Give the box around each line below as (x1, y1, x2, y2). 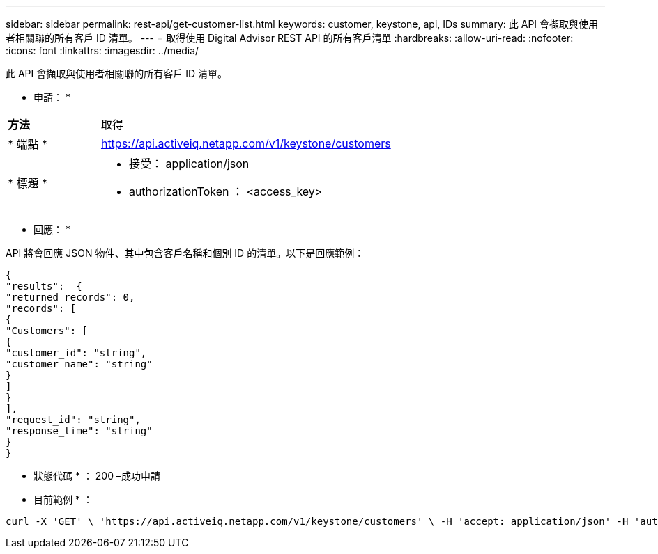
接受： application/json (128, 157, 250, 171)
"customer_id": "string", (6, 347, 147, 358)
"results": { (6, 280, 82, 292)
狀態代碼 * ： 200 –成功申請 (33, 470, 160, 482)
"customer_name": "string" (6, 358, 153, 370)
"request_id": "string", (6, 414, 141, 425)
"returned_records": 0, (6, 292, 135, 303)
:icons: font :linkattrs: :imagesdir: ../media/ (6, 45, 199, 56)
